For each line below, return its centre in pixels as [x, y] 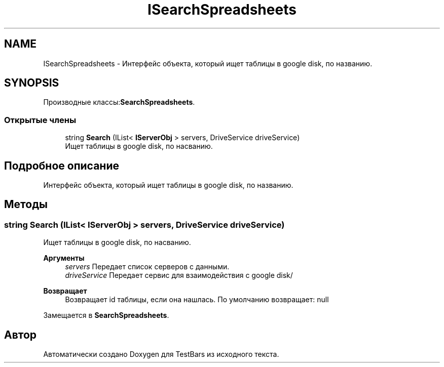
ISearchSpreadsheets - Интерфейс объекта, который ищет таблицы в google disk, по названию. [208, 63]
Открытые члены [40, 120]
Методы [26, 205]
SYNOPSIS [32, 83]
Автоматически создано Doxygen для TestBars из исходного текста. [161, 354]
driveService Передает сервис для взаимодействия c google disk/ [179, 275]
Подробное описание [62, 166]
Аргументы [64, 258]
